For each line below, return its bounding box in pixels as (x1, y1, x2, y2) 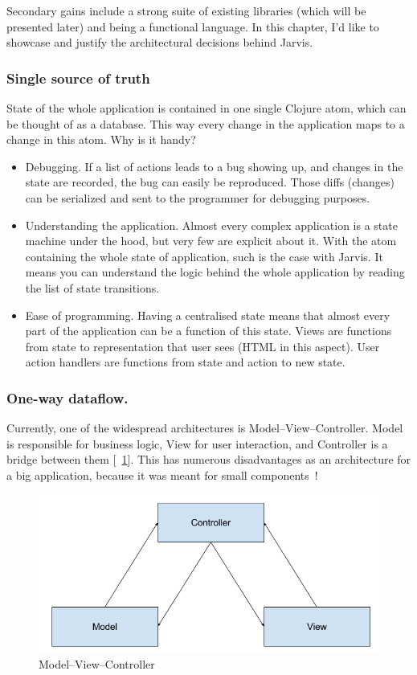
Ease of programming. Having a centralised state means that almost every (25, 306, 390, 323)
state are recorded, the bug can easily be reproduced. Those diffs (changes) (25, 174, 395, 190)
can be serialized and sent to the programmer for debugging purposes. (25, 189, 370, 206)
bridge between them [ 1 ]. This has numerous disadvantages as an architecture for (6, 451, 411, 468)
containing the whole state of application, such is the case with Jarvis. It (25, 247, 383, 264)
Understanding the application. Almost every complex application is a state (25, 216, 398, 233)
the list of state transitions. (25, 279, 160, 296)
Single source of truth (6, 67, 150, 88)
